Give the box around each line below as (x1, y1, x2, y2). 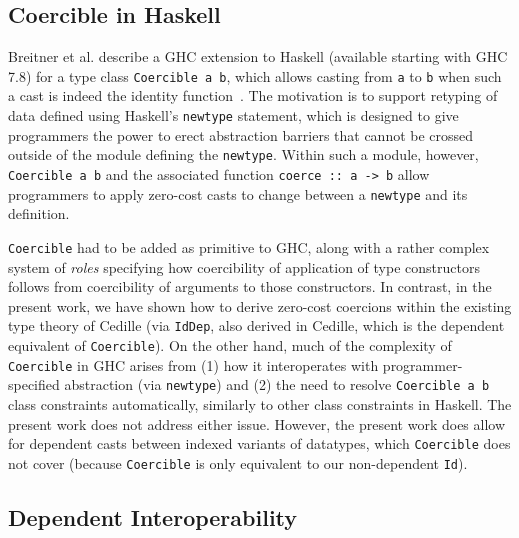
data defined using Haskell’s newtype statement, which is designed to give (8, 105, 459, 126)
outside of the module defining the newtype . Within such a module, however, (8, 144, 479, 165)
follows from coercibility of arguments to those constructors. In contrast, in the (8, 276, 492, 297)
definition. (8, 203, 70, 224)
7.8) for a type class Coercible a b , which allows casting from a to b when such (8, 65, 502, 86)
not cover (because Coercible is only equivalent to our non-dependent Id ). (8, 452, 468, 473)
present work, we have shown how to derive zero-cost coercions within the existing (8, 295, 512, 316)
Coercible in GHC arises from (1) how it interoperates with (8, 354, 379, 375)
